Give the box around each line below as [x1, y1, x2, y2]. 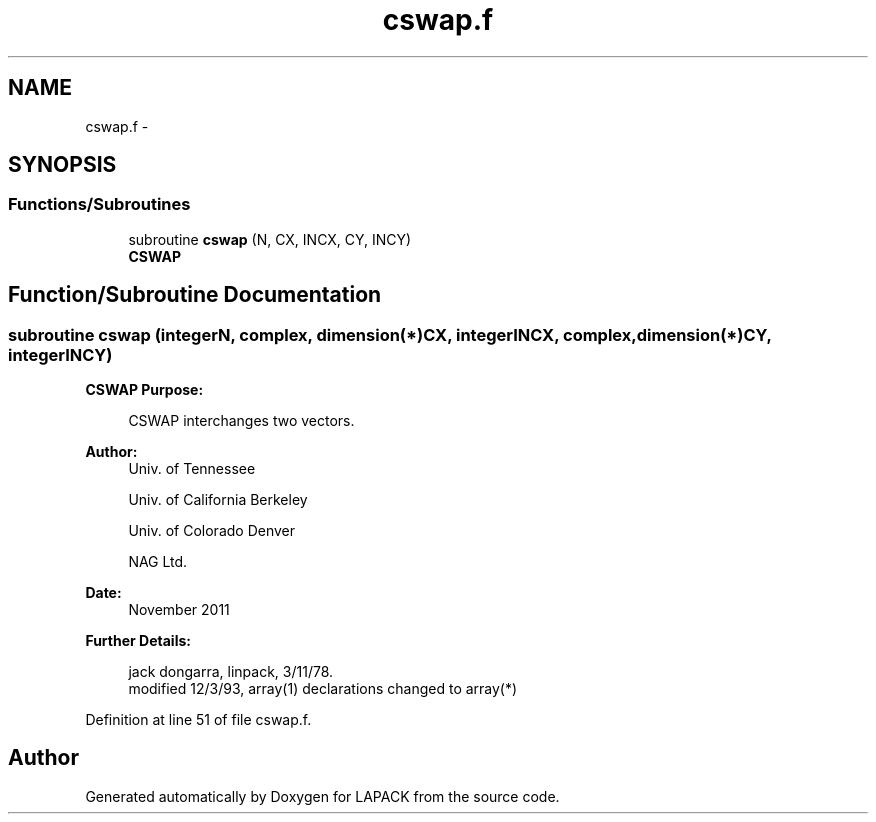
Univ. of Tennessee [128, 460, 256, 478]
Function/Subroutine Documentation [8, 282, 382, 308]
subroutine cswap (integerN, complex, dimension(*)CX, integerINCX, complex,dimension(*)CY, [8, 324, 772, 345]
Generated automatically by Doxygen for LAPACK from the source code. [85, 787, 560, 805]
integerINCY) [8, 344, 113, 365]
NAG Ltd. [128, 553, 188, 571]
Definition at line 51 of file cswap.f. [85, 711, 312, 729]
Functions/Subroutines [8, 194, 191, 215]
